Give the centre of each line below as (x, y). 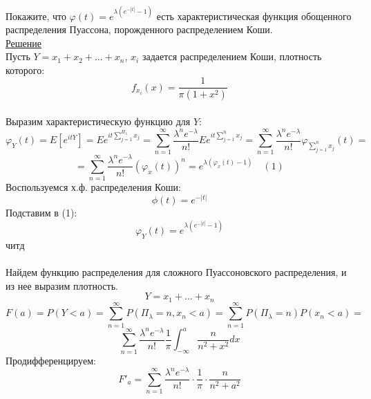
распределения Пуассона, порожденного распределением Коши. (139, 29)
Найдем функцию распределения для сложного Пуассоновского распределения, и (176, 272)
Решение (24, 43)
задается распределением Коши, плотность (232, 56)
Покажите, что (36, 16)
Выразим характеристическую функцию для (98, 121)
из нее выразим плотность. (62, 285)
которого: (25, 69)
